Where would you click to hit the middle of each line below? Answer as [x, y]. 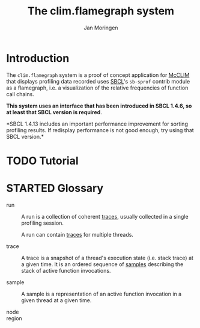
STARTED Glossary [55, 188]
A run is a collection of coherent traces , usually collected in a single [105, 216]
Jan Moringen [101, 28]
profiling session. [43, 223]
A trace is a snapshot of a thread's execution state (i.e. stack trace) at [108, 258]
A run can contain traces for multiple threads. [77, 234]
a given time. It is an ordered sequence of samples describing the [102, 264]
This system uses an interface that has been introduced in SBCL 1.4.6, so [99, 106]
